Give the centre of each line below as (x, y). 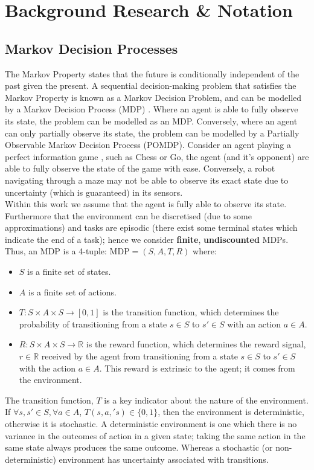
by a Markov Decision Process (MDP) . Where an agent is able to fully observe (152, 109)
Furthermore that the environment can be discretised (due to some (128, 215)
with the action (47, 368)
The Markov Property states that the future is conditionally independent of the (152, 73)
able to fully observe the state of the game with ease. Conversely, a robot (140, 168)
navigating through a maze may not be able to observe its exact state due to (147, 180)
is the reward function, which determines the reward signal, (196, 344)
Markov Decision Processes (91, 48)
